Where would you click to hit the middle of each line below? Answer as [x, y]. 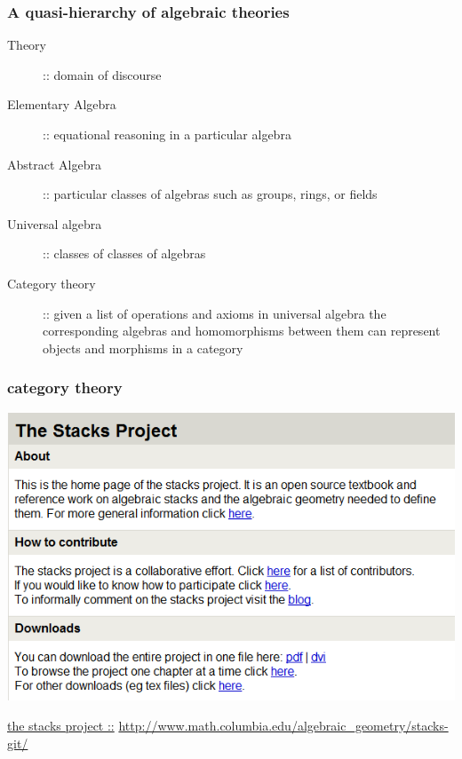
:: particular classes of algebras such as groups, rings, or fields [210, 194]
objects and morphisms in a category [143, 348]
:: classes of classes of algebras [124, 253]
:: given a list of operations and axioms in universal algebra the [215, 313]
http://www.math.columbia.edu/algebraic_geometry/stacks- [283, 726]
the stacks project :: [61, 726]
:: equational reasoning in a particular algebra [167, 134]
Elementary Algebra [62, 104]
